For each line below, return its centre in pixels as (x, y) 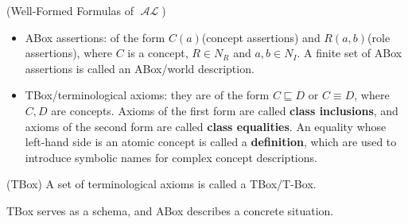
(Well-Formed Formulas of (70, 10)
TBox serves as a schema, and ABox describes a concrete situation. (170, 210)
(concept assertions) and (261, 37)
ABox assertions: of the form (95, 37)
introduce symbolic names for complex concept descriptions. (171, 157)
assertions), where (68, 53)
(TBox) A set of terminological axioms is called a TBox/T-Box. (161, 184)
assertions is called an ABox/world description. (140, 68)
